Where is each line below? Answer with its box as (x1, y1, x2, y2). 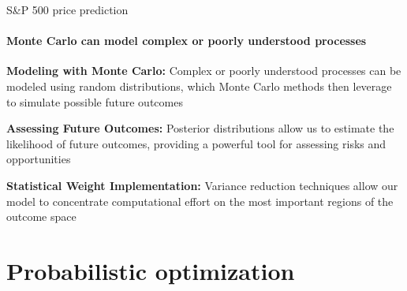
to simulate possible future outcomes (6, 93, 183, 110)
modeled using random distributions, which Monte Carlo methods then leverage (6, 77, 392, 94)
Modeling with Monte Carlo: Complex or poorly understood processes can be (6, 62, 401, 79)
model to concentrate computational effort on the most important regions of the (6, 192, 394, 209)
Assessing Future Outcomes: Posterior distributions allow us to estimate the (6, 120, 394, 136)
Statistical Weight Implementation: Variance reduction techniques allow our (6, 177, 398, 193)
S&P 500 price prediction (6, 2, 129, 17)
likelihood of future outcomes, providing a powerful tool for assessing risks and (6, 135, 386, 151)
